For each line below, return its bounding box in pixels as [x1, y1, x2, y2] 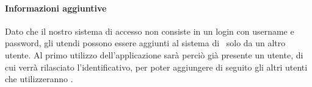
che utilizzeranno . [5, 72, 73, 85]
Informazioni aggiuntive [5, 1, 107, 14]
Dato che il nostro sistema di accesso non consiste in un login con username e [5, 24, 294, 37]
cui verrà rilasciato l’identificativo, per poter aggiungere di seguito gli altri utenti [5, 60, 308, 73]
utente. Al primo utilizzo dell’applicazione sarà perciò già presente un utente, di [5, 48, 303, 61]
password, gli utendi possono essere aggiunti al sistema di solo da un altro [5, 37, 286, 49]
